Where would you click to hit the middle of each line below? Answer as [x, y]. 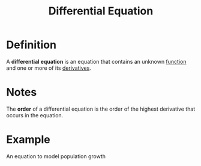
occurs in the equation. [35, 115]
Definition [31, 45]
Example [28, 140]
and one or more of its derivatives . [49, 68]
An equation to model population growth [56, 156]
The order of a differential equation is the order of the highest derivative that [101, 109]
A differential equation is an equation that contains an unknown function [96, 61]
